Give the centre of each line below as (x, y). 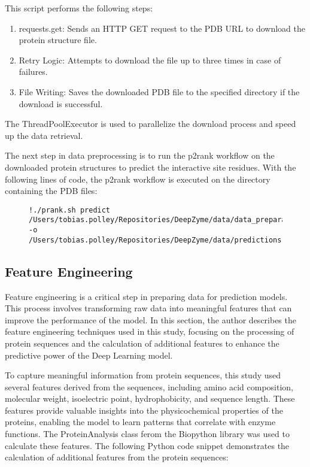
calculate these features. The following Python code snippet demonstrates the (147, 445)
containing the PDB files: (51, 191)
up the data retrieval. (44, 135)
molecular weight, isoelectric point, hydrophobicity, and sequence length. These (150, 398)
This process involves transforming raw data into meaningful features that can (148, 308)
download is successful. (61, 103)
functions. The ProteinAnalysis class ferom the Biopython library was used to (147, 434)
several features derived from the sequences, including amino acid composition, (149, 386)
